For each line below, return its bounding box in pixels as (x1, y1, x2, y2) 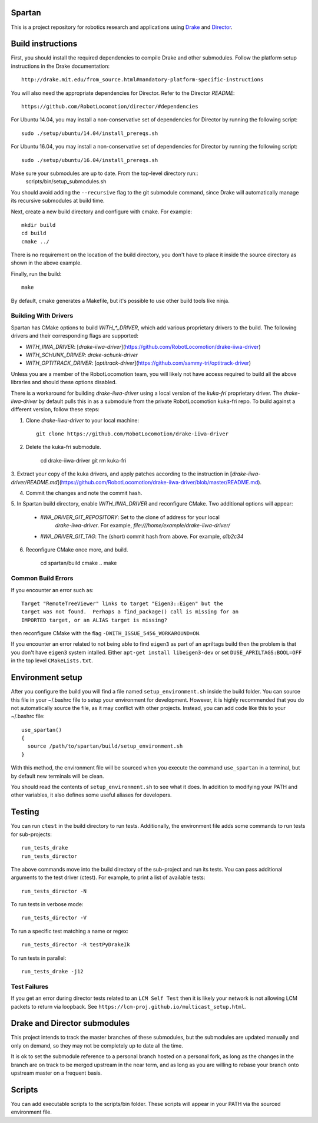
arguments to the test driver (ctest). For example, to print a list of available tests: (11, 874, 206, 881)
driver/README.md (11, 478, 58, 485)
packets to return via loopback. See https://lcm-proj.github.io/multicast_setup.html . (11, 1003, 246, 1010)
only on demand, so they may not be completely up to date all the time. (11, 1042, 184, 1049)
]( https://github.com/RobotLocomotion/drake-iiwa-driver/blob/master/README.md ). (57, 478, 262, 485)
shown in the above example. (11, 259, 82, 266)
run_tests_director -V (21, 914, 87, 921)
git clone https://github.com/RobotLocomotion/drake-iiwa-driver (36, 431, 229, 437)
